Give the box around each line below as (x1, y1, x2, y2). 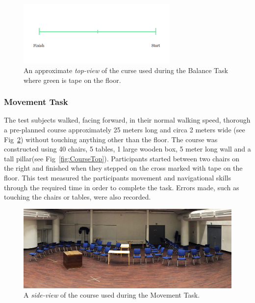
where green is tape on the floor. (24, 75, 121, 85)
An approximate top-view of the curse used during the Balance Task (24, 65, 228, 76)
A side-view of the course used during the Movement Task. (24, 290, 200, 300)
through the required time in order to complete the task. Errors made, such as (4, 182, 239, 192)
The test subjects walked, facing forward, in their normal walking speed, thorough (4, 115, 251, 125)
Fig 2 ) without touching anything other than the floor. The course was (4, 134, 218, 144)
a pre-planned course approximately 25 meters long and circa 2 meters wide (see (4, 125, 245, 135)
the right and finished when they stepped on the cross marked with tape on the (4, 163, 243, 173)
